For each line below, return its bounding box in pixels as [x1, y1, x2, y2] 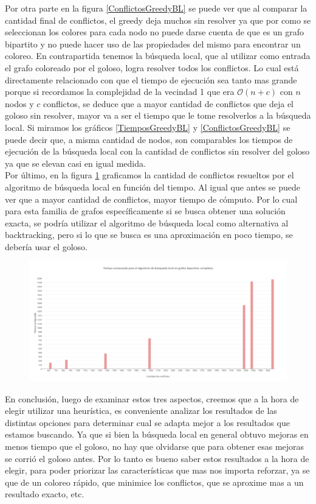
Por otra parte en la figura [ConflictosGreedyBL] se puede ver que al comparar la [5, 2, 307, 14]
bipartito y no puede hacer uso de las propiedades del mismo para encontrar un [5, 37, 301, 50]
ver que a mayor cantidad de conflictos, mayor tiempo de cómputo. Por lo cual [5, 192, 298, 205]
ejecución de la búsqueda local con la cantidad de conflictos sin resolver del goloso [5, 145, 310, 158]
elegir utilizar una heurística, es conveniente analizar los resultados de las [5, 404, 277, 417]
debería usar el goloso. [5, 240, 88, 253]
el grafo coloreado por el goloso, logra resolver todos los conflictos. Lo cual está [5, 61, 299, 74]
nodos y [5, 97, 34, 110]
